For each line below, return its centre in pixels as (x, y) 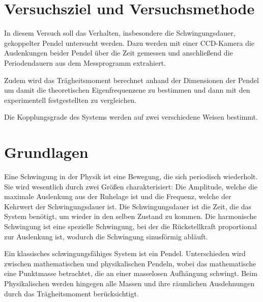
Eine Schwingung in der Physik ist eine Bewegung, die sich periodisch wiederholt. (131, 176)
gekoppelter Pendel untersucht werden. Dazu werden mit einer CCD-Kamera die (129, 43)
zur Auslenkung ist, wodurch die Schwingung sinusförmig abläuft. (106, 236)
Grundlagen (46, 152)
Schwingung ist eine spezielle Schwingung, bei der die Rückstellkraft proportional (130, 226)
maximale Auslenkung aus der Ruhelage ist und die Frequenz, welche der (118, 196)
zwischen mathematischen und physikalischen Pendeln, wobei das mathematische (130, 263)
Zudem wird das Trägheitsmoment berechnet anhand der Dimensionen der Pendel (131, 80)
